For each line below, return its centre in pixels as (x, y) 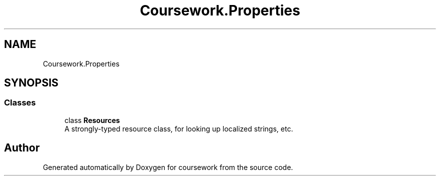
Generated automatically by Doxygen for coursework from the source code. (168, 167)
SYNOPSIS (31, 83)
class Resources (92, 120)
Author (22, 148)
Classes (20, 103)
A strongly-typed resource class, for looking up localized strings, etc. (179, 128)
